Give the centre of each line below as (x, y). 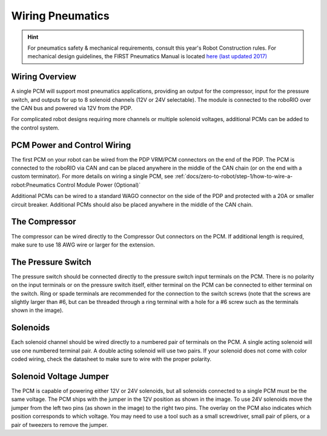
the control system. (35, 128)
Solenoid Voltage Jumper (60, 376)
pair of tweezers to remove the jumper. (60, 424)
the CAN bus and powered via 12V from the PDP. (72, 108)
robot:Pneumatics (33, 185)
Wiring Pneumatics (60, 16)
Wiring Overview (44, 77)
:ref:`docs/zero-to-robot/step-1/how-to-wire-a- (234, 176)
